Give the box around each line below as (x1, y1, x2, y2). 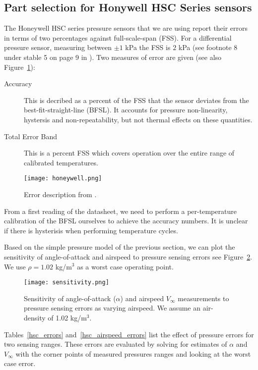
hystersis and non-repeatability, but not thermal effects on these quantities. (24, 114, 253, 124)
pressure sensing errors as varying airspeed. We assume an (24, 303, 200, 313)
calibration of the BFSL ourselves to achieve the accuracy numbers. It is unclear (4, 215, 248, 226)
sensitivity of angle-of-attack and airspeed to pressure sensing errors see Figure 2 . (4, 251, 253, 262)
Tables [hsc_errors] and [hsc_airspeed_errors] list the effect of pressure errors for (4, 329, 254, 339)
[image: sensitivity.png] (24, 279, 109, 286)
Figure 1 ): (4, 61, 35, 72)
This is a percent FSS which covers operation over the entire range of (24, 148, 235, 158)
